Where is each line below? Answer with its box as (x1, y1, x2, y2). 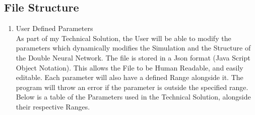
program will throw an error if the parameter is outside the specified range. (16, 81, 248, 92)
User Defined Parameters (16, 23, 93, 33)
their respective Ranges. (16, 101, 90, 111)
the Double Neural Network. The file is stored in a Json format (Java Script (16, 52, 250, 62)
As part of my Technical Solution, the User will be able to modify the (16, 32, 231, 43)
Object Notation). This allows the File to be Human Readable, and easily (16, 62, 243, 72)
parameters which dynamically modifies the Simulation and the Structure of (16, 42, 251, 53)
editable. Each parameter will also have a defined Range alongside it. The (16, 72, 243, 82)
